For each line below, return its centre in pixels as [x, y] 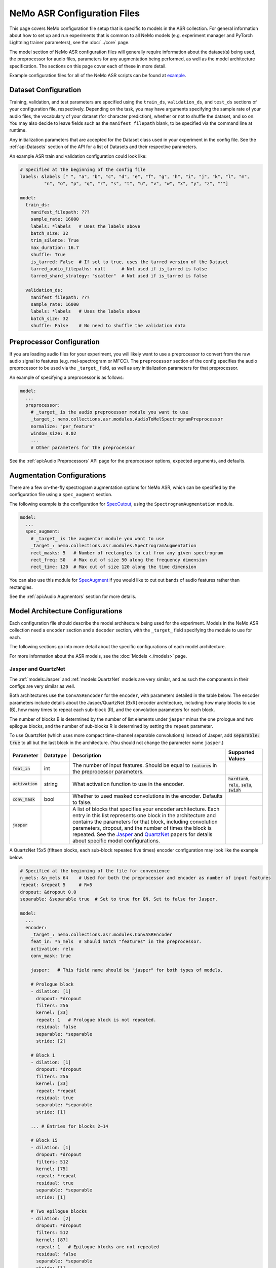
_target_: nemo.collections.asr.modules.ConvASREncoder [102, 935]
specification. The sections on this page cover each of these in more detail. [88, 66]
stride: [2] [51, 1041]
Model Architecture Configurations [66, 611]
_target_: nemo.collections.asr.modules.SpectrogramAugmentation [113, 546]
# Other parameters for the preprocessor [83, 447]
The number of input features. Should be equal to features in [145, 765]
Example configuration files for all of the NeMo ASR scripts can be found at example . [98, 75]
